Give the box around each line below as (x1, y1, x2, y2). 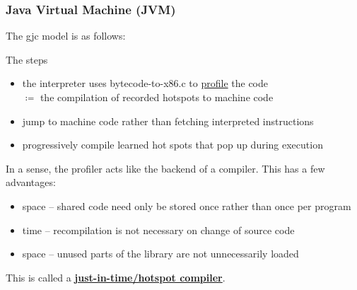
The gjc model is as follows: (6, 28, 126, 43)
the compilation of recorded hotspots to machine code (40, 90, 274, 104)
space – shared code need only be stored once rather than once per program (22, 198, 351, 213)
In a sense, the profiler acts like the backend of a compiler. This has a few (6, 161, 325, 175)
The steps (6, 52, 48, 66)
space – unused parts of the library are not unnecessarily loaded (22, 246, 299, 261)
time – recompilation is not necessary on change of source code (22, 222, 295, 237)
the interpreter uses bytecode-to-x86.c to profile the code (22, 76, 268, 91)
